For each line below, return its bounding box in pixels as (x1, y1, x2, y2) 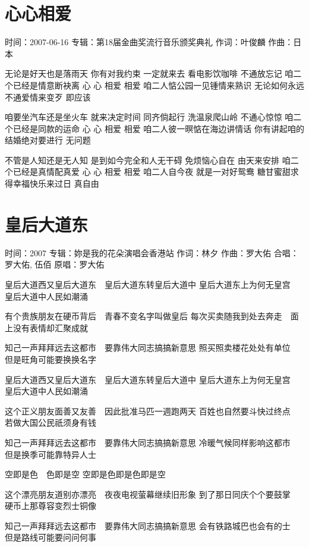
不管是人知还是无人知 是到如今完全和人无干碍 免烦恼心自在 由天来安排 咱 (5, 153, 291, 166)
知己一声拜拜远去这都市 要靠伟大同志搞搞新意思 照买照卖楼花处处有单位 (5, 341, 291, 354)
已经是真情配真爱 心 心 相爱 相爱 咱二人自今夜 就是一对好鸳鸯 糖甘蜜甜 (12, 165, 291, 178)
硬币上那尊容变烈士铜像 (5, 499, 96, 512)
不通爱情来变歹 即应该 (5, 90, 91, 103)
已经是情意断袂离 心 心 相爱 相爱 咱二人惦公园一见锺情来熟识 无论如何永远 (12, 78, 304, 91)
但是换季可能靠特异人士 (5, 448, 96, 460)
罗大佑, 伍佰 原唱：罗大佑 (5, 258, 105, 271)
